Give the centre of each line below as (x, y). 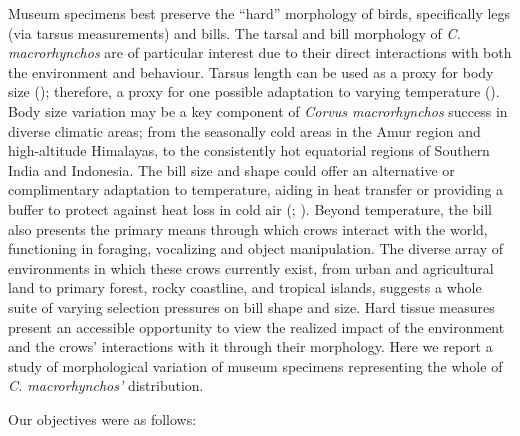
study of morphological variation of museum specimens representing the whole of (255, 365)
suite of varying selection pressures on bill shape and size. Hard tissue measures (251, 306)
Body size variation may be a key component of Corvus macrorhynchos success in (258, 110)
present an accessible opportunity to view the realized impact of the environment (256, 326)
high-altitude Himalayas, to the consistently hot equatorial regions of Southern (249, 150)
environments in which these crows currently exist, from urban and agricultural (251, 267)
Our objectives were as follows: (102, 418)
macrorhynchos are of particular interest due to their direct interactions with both (260, 52)
